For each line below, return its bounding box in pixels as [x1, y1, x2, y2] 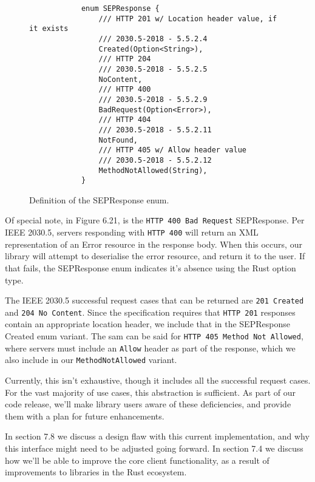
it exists [29, 24, 69, 33]
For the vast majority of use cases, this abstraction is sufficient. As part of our [5, 385, 296, 398]
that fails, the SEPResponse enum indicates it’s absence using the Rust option [5, 261, 296, 274]
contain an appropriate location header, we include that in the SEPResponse [5, 317, 290, 330]
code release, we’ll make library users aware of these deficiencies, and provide [5, 398, 291, 410]
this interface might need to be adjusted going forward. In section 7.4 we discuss [5, 441, 303, 454]
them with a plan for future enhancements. [5, 409, 164, 422]
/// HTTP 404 [98, 115, 151, 124]
